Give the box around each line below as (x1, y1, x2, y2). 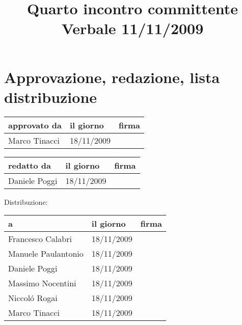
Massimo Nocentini (8, 277, 76, 289)
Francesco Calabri (8, 233, 72, 245)
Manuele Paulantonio (8, 248, 84, 260)
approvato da (8, 119, 62, 131)
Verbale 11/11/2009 (61, 18, 204, 39)
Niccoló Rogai (8, 292, 58, 304)
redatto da (8, 159, 51, 171)
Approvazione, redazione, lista (4, 66, 220, 87)
